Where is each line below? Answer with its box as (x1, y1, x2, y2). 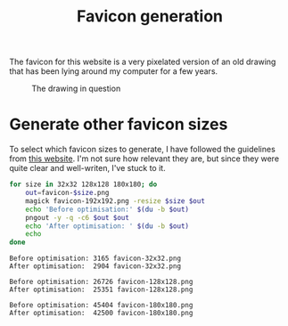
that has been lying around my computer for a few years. (9, 66, 218, 77)
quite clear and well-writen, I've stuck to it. (9, 163, 167, 174)
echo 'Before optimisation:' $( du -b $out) (25, 205, 190, 214)
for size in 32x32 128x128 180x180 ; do (9, 180, 158, 189)
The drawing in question (31, 83, 121, 94)
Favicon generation (76, 6, 224, 27)
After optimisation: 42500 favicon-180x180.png (9, 309, 193, 318)
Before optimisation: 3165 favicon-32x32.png (9, 254, 181, 264)
